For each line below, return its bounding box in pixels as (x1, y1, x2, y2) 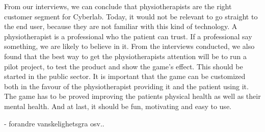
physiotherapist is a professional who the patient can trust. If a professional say (4, 31, 252, 41)
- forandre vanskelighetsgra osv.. (4, 118, 104, 128)
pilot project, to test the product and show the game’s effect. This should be (4, 61, 243, 71)
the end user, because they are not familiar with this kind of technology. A (4, 21, 237, 32)
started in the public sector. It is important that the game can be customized (4, 71, 246, 82)
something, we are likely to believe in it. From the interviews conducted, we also (4, 41, 255, 51)
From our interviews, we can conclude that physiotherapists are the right (4, 1, 232, 11)
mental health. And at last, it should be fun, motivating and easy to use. (4, 100, 231, 111)
